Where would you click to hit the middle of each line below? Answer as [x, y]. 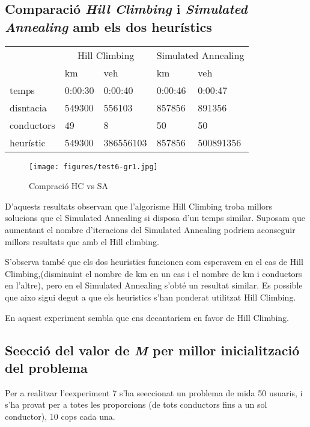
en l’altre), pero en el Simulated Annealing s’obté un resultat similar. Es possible [154, 285]
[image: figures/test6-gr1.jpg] [93, 167]
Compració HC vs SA [68, 186]
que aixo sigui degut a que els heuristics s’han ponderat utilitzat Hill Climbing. [150, 297]
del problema [46, 367]
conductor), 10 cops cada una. [60, 416]
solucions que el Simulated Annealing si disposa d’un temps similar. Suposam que [155, 218]
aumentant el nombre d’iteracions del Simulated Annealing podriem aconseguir [150, 230]
